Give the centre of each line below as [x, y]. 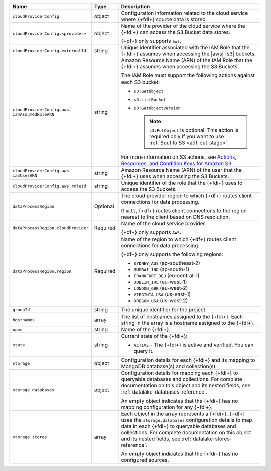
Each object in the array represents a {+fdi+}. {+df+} [183, 414]
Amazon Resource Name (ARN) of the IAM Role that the [187, 60]
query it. [144, 351]
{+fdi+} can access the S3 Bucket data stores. [176, 32]
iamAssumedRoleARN [33, 114]
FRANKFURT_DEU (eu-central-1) [167, 276]
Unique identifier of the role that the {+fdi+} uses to [182, 183]
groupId [21, 310]
